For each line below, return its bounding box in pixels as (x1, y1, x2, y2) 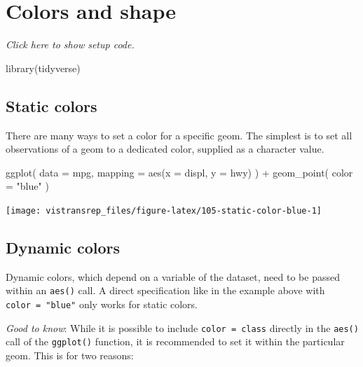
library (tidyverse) (6, 60, 81, 75)
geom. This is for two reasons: (6, 347, 134, 362)
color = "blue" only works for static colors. (6, 297, 198, 311)
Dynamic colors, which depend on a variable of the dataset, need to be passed (6, 269, 340, 284)
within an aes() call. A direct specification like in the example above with (6, 283, 325, 298)
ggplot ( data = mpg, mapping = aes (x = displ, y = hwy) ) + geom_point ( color (6, 165, 353, 179)
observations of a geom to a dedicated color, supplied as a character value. (6, 141, 324, 156)
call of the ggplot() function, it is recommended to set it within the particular (6, 334, 345, 349)
